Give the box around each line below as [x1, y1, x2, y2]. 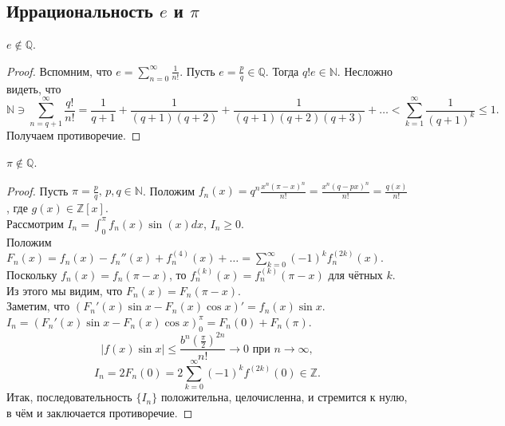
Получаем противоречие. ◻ [6, 127, 141, 144]
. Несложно [337, 62, 393, 79]
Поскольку [6, 266, 57, 283]
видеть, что [6, 80, 61, 97]
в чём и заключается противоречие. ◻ [6, 404, 193, 420]
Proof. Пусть [6, 182, 69, 199]
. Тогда [265, 62, 299, 79]
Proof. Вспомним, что [6, 62, 112, 79]
